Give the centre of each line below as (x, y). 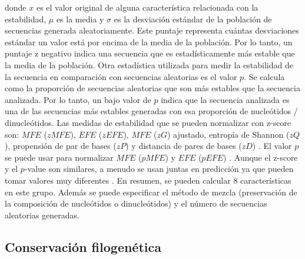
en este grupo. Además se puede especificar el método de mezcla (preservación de (151, 192)
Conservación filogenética (83, 246)
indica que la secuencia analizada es (225, 99)
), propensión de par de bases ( (61, 146)
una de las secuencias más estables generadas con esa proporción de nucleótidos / (151, 111)
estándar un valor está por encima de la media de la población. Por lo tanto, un (149, 41)
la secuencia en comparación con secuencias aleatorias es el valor (121, 76)
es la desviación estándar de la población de (193, 19)
